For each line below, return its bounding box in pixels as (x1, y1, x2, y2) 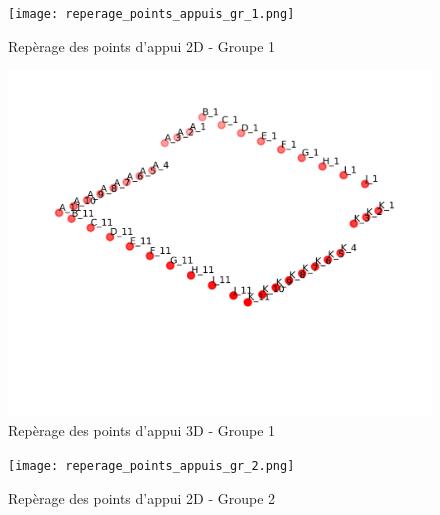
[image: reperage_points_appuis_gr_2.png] (8, 459, 295, 473)
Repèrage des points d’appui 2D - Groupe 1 (8, 35, 276, 56)
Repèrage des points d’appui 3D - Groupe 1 (8, 420, 276, 441)
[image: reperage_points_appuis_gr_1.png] (8, 7, 295, 21)
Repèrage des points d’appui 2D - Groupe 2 (8, 487, 276, 508)
